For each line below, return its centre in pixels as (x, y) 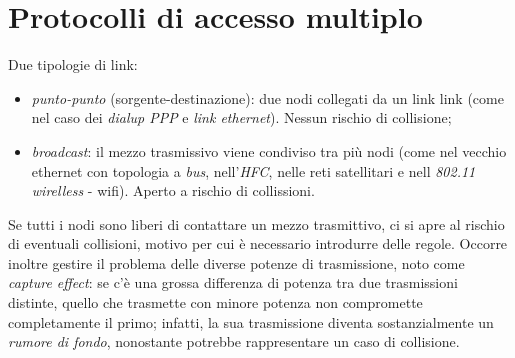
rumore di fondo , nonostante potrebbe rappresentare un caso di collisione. (234, 341)
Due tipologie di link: (73, 64)
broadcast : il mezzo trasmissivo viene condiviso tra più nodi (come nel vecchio (269, 150)
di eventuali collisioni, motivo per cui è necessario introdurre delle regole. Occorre (258, 243)
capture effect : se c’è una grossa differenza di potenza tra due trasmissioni (233, 282)
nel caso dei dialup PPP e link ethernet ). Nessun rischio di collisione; (241, 117)
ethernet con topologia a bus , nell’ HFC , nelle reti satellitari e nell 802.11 (253, 170)
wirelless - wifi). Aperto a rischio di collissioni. (173, 190)
